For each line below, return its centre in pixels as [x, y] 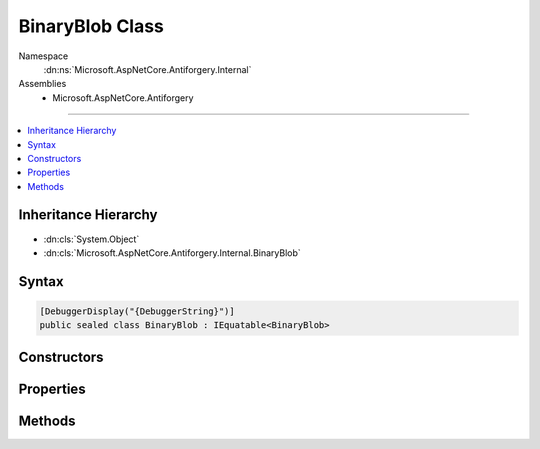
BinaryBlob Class [91, 26]
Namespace [43, 56]
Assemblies [42, 84]
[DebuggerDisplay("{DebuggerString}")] [137, 311]
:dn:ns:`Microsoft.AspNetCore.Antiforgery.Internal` [147, 69]
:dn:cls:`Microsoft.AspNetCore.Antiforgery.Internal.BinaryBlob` [172, 252]
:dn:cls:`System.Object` [91, 239]
